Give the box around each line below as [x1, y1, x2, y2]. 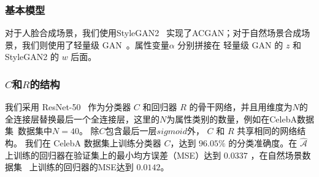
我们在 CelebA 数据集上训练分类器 [25, 137, 161, 149]
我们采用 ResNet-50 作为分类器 [5, 100, 131, 113]
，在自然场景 [250, 148, 302, 161]
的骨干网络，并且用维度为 [189, 100, 293, 113]
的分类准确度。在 [228, 137, 298, 149]
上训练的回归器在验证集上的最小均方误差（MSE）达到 [5, 148, 221, 161]
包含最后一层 [105, 124, 157, 137]
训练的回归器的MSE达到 [37, 160, 134, 173]
